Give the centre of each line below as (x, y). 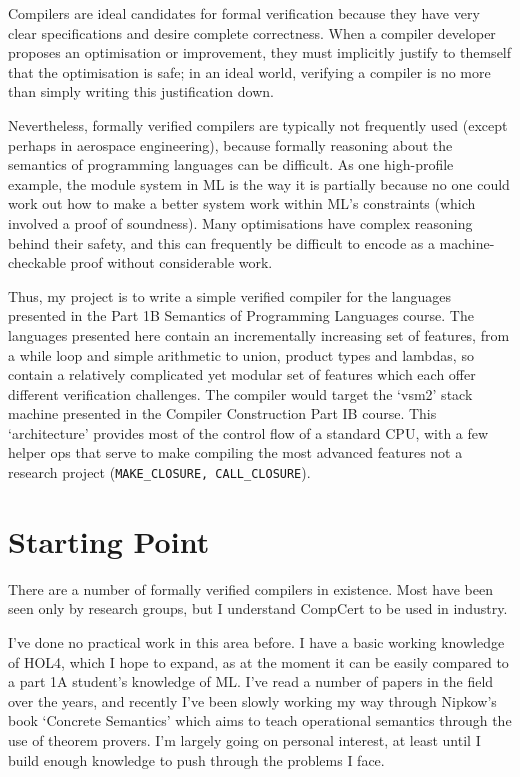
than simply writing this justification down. (141, 91)
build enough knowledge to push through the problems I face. (196, 759)
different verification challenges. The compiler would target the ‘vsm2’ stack (240, 393)
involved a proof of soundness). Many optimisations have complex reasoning (240, 222)
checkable (37, 262)
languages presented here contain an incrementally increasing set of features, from (259, 334)
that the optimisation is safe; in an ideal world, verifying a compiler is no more (249, 71)
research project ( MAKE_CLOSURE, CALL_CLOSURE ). (159, 472)
